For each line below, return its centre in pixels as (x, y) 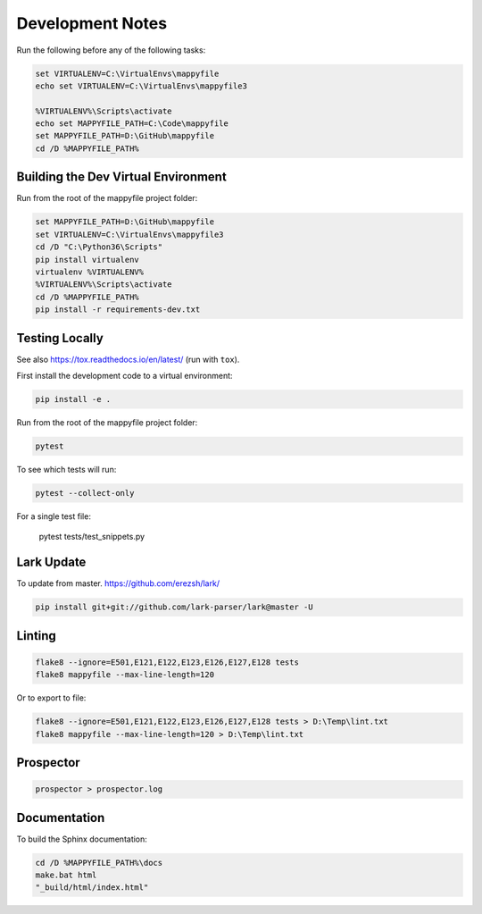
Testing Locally (60, 338)
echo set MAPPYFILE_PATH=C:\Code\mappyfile (132, 124)
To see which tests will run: (66, 469)
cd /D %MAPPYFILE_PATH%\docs (99, 863)
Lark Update (51, 562)
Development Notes (92, 23)
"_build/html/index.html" (92, 888)
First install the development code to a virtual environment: (125, 375)
